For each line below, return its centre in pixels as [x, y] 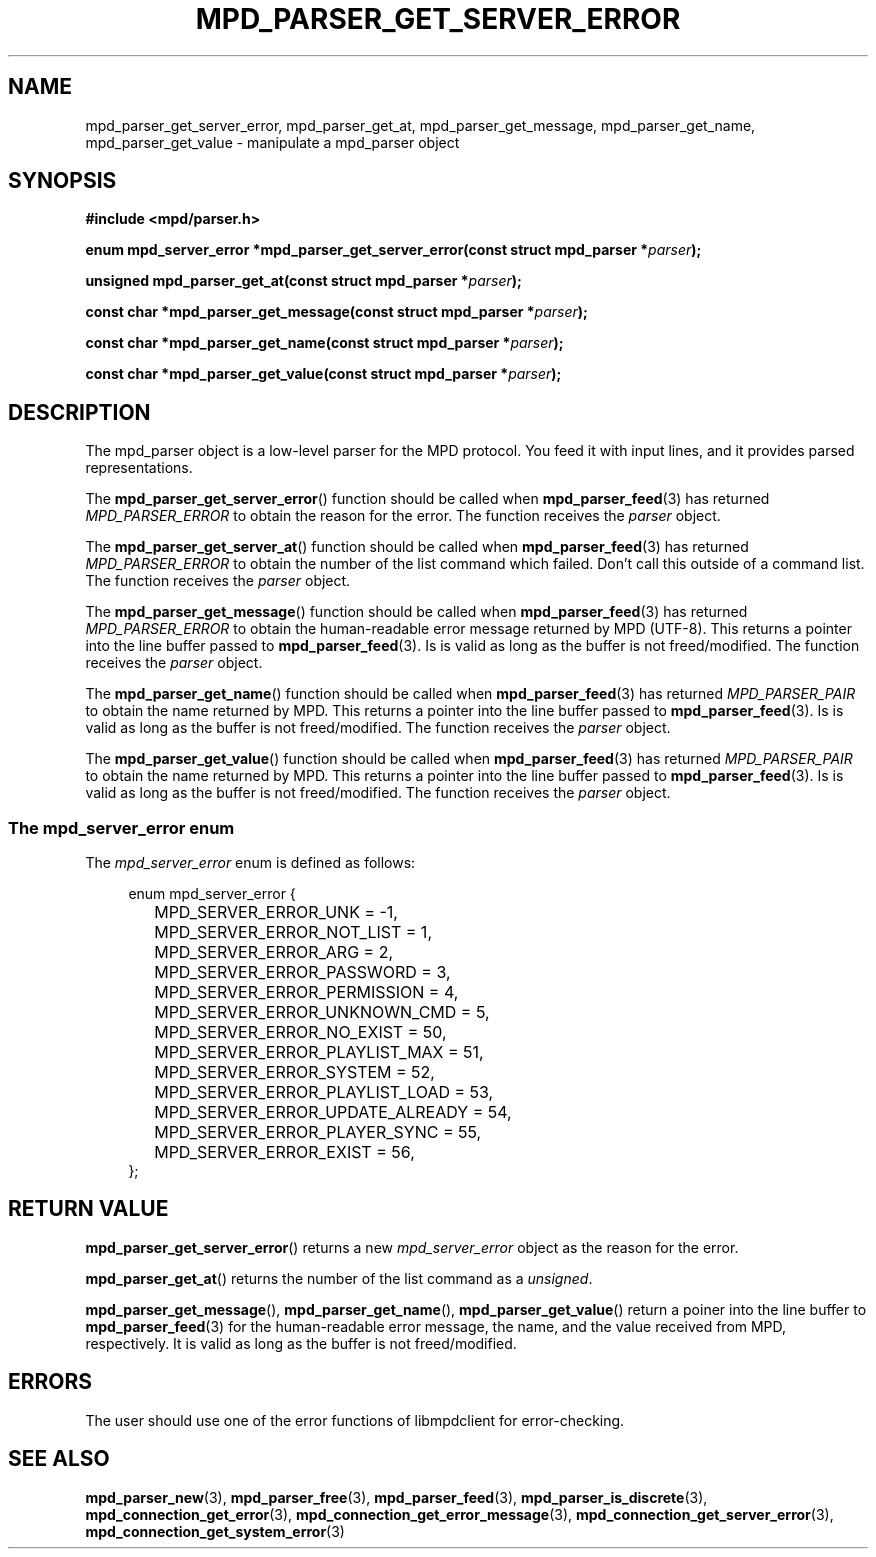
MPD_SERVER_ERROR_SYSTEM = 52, [294, 1072]
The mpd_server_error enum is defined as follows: [250, 863]
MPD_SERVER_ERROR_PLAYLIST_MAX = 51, [319, 1052]
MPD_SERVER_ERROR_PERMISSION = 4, [306, 992]
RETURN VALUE [88, 1209]
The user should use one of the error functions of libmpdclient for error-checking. [355, 1420]
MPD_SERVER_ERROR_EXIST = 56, [284, 1152]
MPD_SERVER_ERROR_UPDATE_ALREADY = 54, [333, 1112]
